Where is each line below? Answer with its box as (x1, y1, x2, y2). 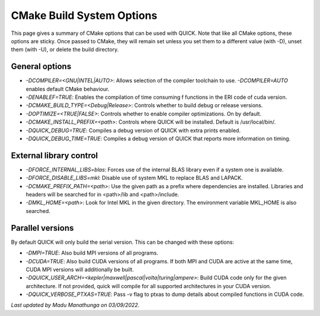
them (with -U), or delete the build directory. (11, 46, 119, 53)
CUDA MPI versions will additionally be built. (25, 266, 135, 273)
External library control (11, 150, 98, 160)
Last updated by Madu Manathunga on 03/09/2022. (11, 302, 140, 309)
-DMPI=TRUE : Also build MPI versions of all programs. (25, 249, 158, 257)
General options (11, 62, 72, 72)
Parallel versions (11, 223, 74, 233)
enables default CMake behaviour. (25, 85, 110, 92)
